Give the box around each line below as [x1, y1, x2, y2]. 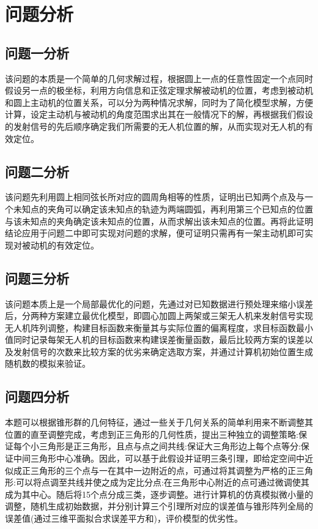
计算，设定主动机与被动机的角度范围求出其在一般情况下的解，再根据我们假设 [5, 108, 313, 121]
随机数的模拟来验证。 [5, 357, 91, 370]
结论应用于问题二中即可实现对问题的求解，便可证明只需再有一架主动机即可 [5, 227, 305, 239]
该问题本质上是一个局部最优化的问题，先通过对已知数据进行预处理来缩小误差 [5, 297, 313, 310]
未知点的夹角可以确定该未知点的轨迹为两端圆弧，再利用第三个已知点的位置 [13, 202, 313, 215]
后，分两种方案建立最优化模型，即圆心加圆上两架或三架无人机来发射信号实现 [5, 309, 313, 322]
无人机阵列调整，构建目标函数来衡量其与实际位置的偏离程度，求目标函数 [5, 321, 296, 334]
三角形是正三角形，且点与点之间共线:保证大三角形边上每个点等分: [39, 440, 301, 452]
